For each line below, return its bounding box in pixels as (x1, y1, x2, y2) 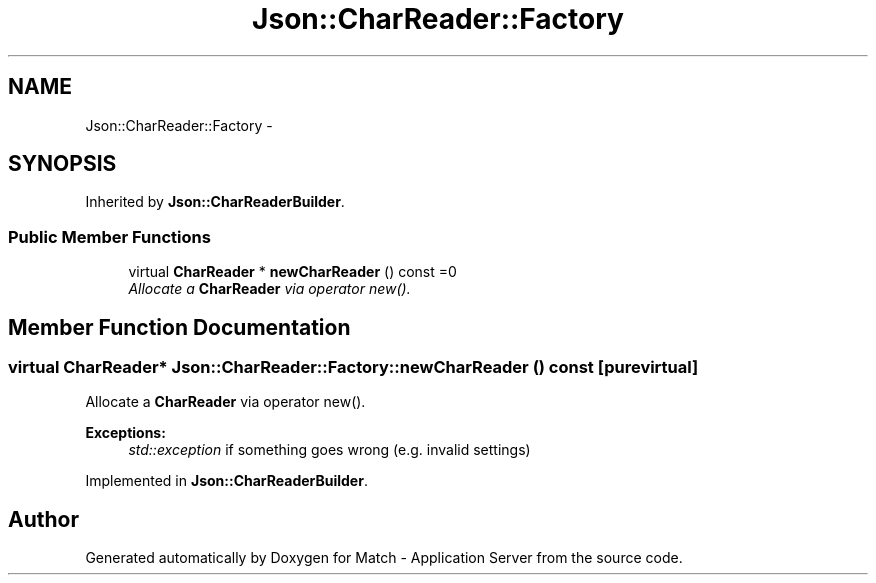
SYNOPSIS (8, 151, 117, 177)
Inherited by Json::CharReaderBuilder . (85, 193, 345, 211)
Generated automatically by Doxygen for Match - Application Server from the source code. (85, 549, 683, 567)
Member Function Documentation (8, 314, 351, 340)
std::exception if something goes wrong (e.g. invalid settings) (128, 441, 531, 459)
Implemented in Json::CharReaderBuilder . (85, 472, 368, 490)
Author (8, 506, 79, 532)
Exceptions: (85, 424, 166, 442)
